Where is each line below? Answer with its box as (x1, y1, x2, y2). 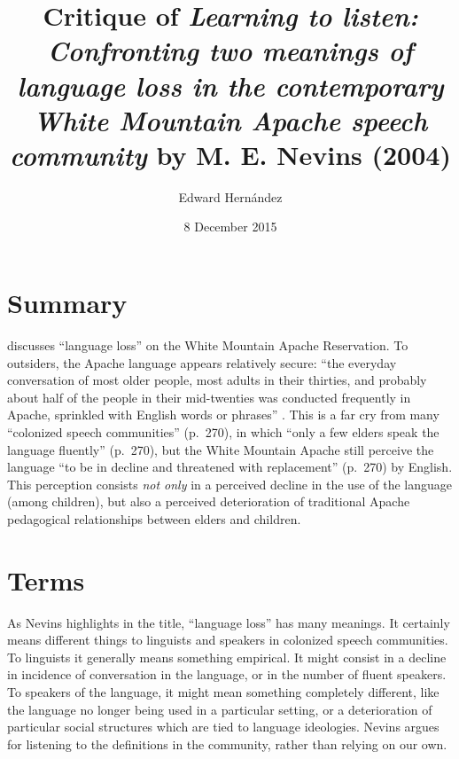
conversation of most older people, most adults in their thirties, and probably (7, 371, 427, 389)
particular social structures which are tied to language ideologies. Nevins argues (7, 717, 440, 736)
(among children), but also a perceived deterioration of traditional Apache (7, 492, 410, 511)
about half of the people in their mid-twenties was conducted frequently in (7, 387, 411, 406)
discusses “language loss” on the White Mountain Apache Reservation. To (7, 336, 408, 354)
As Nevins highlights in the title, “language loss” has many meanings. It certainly (7, 613, 450, 631)
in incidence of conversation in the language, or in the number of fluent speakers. (7, 665, 447, 684)
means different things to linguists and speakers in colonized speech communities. (7, 630, 448, 649)
